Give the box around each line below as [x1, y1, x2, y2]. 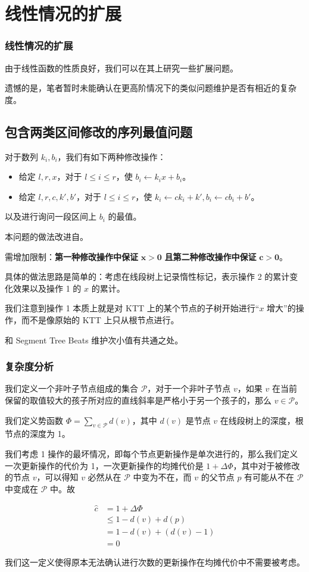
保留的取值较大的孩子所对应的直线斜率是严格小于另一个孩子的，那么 [5, 393, 271, 406]
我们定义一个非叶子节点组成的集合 [5, 382, 138, 395]
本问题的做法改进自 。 [5, 230, 88, 242]
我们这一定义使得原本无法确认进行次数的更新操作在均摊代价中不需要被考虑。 [5, 555, 305, 568]
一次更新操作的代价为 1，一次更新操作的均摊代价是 [5, 459, 204, 471]
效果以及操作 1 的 [13, 282, 82, 294]
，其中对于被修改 [233, 459, 300, 471]
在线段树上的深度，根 [220, 414, 304, 426]
